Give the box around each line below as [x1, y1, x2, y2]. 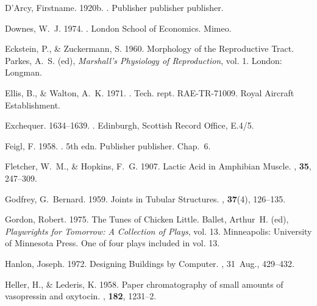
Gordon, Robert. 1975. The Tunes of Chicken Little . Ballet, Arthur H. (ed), [5, 213, 289, 226]
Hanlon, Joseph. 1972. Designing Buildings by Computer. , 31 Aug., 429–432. [5, 257, 294, 269]
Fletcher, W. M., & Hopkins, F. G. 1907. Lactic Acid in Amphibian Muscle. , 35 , [5, 160, 312, 173]
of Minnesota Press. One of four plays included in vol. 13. [5, 237, 220, 249]
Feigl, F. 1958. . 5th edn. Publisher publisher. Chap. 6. [5, 139, 211, 152]
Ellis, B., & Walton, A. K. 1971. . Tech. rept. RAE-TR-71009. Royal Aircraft [5, 86, 294, 99]
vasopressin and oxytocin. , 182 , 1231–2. [5, 290, 157, 302]
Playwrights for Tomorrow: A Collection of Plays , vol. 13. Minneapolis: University [5, 224, 312, 237]
